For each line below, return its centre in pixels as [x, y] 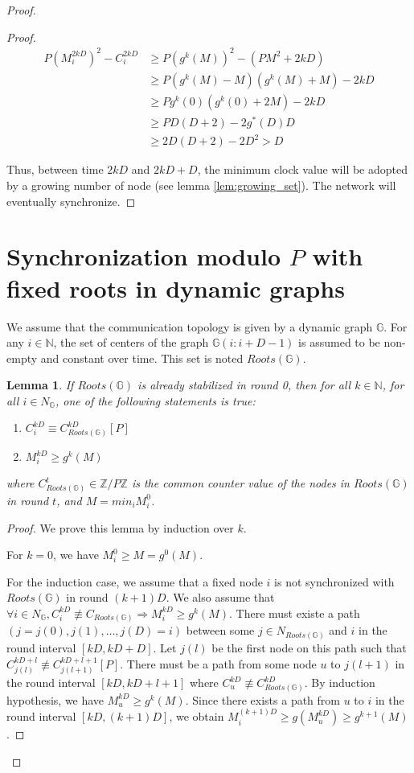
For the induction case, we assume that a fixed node [135, 581]
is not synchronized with [334, 581]
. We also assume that [220, 597]
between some [220, 630]
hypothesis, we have [55, 699]
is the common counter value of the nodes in [240, 483]
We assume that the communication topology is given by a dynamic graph [190, 326]
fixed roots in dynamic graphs [176, 288]
